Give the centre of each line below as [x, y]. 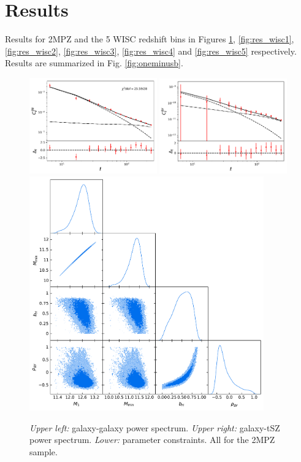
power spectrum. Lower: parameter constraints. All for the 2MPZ [152, 440]
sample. [44, 452]
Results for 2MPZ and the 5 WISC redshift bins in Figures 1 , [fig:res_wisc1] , [150, 39]
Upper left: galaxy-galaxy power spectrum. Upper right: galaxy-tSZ [155, 427]
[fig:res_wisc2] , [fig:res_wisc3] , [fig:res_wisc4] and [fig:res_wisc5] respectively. [151, 51]
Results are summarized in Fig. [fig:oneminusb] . [94, 63]
